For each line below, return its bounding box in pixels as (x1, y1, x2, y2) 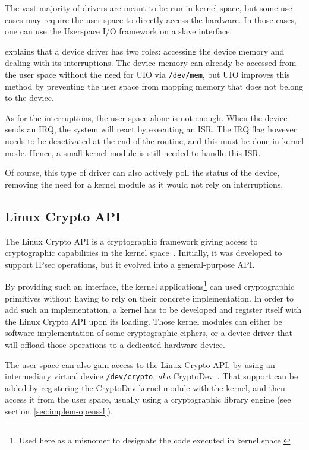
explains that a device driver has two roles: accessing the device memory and (5, 45, 285, 57)
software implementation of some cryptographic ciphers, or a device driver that (5, 327, 292, 339)
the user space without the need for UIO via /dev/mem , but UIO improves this (5, 68, 290, 80)
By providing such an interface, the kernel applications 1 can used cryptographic (5, 278, 295, 293)
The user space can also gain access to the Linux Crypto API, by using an (5, 358, 275, 370)
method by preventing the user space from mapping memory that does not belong (5, 80, 304, 92)
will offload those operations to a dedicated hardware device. (5, 338, 225, 350)
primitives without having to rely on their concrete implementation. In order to (5, 291, 294, 304)
